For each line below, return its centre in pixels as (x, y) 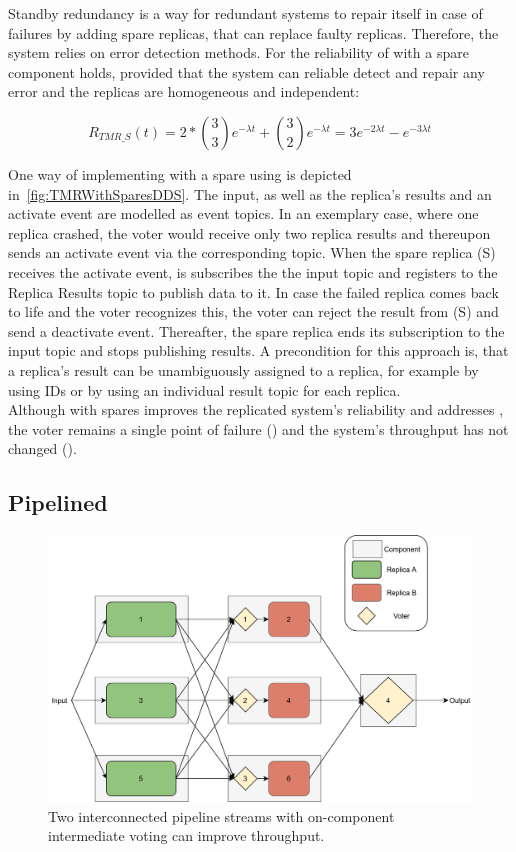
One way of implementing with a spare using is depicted (180, 173)
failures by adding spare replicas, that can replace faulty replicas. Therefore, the (253, 32)
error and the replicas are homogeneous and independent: (184, 91)
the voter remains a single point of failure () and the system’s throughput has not (258, 428)
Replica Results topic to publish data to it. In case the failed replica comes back (253, 291)
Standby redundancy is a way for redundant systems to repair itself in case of (245, 13)
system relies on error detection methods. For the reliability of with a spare (238, 52)
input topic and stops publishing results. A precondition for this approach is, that (258, 350)
